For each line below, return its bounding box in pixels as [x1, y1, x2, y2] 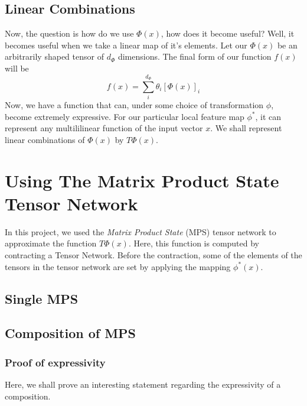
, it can [255, 110, 282, 122]
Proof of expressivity [5, 355, 106, 369]
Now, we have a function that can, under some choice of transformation [5, 99, 264, 111]
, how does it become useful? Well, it [161, 27, 295, 40]
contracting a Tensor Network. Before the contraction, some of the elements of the [5, 248, 302, 261]
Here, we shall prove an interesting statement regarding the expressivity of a [5, 378, 281, 390]
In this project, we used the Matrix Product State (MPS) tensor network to [5, 225, 276, 238]
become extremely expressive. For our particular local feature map [5, 110, 244, 122]
